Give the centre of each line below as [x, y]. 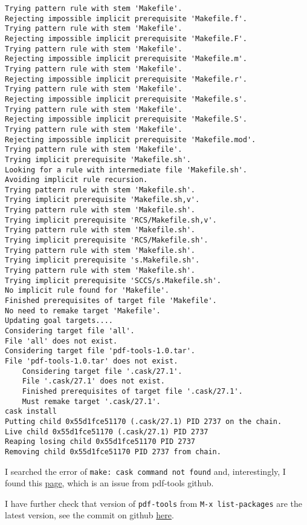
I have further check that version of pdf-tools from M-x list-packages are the [154, 503]
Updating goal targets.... [59, 321]
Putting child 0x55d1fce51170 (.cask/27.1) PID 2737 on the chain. [144, 421]
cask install [31, 412]
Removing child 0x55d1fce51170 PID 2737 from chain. [113, 452]
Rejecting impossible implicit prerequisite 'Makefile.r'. [126, 79]
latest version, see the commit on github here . [89, 515]
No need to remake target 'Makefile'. [83, 311]
